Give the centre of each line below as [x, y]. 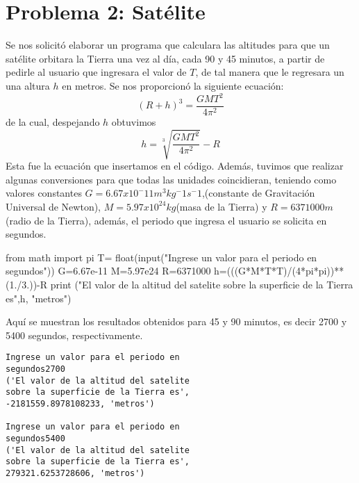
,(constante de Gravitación [258, 193]
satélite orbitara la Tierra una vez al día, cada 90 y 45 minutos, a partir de [165, 58]
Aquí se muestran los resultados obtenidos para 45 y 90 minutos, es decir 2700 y [176, 321]
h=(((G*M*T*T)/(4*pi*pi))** [279, 271]
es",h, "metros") [39, 298]
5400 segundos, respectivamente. [74, 335]
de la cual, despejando [53, 122]
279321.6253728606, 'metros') [75, 473]
